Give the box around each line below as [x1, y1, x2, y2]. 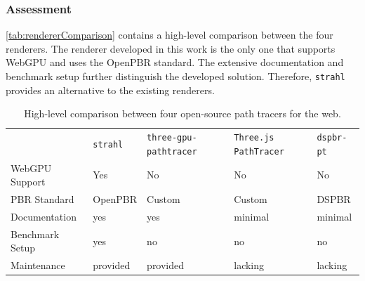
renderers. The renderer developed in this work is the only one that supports [6, 41, 336, 55]
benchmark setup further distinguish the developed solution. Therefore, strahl [6, 69, 345, 83]
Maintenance [11, 258, 65, 273]
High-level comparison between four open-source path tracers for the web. [24, 106, 341, 121]
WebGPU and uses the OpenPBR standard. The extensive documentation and [6, 55, 344, 70]
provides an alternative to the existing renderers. [6, 82, 215, 97]
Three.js [234, 133, 274, 143]
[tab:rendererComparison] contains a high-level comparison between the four [6, 27, 333, 42]
